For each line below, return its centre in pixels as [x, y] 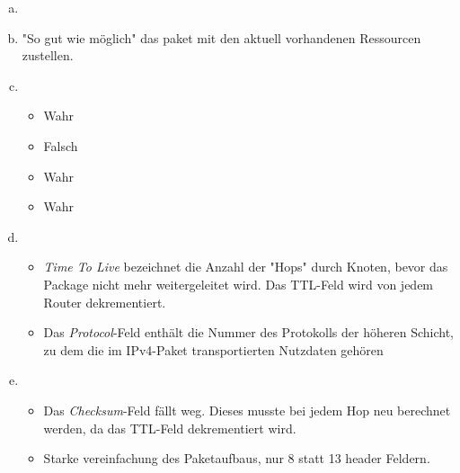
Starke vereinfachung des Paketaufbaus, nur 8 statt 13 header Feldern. [237, 458]
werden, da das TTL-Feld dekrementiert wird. [170, 428]
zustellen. [48, 55]
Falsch [61, 145]
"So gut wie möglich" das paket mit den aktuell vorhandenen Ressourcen [221, 37]
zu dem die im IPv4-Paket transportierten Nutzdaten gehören [213, 349]
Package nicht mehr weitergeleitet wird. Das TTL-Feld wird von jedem [239, 284]
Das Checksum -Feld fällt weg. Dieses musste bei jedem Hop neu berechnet [247, 410]
